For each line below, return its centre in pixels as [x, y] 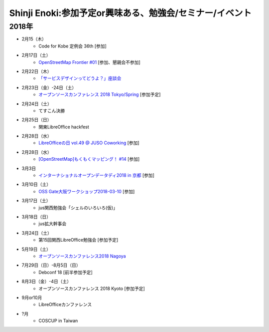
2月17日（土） [36, 55]
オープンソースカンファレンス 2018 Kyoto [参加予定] [92, 288]
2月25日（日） [37, 120]
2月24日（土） [37, 104]
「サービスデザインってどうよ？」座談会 [80, 78]
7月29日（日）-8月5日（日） [51, 265]
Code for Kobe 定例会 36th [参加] [72, 46]
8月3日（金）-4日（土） [47, 282]
